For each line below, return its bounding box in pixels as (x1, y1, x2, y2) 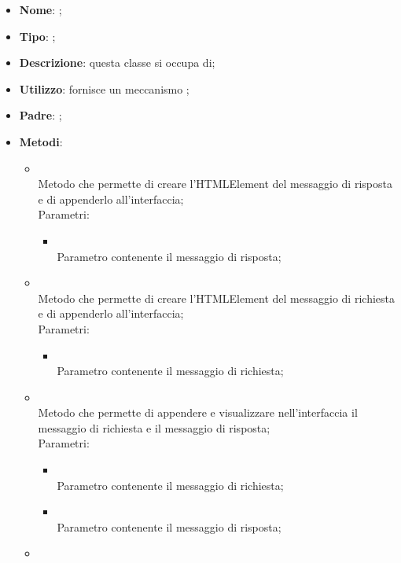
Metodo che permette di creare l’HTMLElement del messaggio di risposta (38, 175, 392, 192)
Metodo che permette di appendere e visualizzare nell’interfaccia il (38, 404, 358, 421)
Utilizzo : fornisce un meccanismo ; (19, 80, 189, 97)
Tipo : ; (19, 28, 56, 44)
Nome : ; (19, 2, 62, 17)
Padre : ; (19, 107, 62, 123)
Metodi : (19, 133, 63, 149)
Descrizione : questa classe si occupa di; (19, 54, 215, 71)
